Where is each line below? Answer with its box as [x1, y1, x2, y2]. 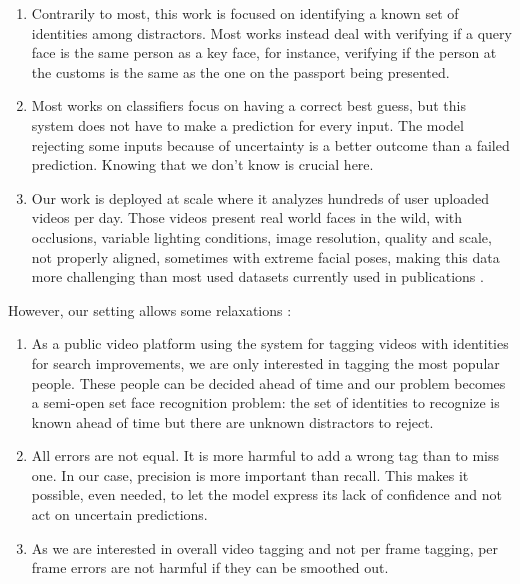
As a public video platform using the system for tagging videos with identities [31, 333, 509, 354]
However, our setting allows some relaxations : [8, 299, 292, 320]
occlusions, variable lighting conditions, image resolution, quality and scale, [31, 226, 492, 247]
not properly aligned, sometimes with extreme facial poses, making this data [31, 246, 500, 267]
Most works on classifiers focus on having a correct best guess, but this [31, 95, 466, 116]
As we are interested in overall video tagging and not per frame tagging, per [31, 537, 499, 558]
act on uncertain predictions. [31, 504, 208, 525]
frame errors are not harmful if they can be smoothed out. [31, 557, 389, 578]
